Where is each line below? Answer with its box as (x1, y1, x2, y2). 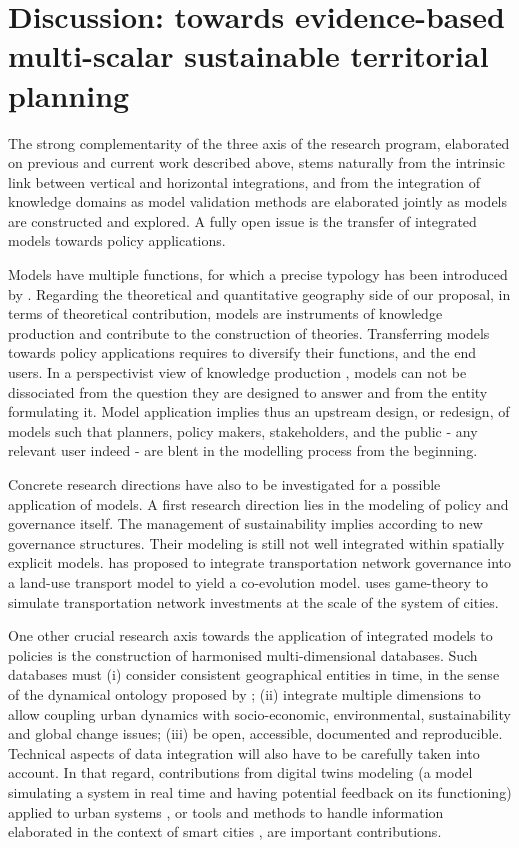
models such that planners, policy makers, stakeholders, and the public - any (8, 420, 478, 441)
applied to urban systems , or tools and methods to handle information (8, 801, 444, 822)
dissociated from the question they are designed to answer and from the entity (8, 381, 488, 402)
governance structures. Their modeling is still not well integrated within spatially (8, 532, 505, 553)
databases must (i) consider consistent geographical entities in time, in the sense (8, 664, 500, 685)
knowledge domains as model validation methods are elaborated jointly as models (8, 191, 508, 212)
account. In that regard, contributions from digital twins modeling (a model (8, 762, 473, 783)
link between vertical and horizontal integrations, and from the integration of (8, 171, 481, 192)
